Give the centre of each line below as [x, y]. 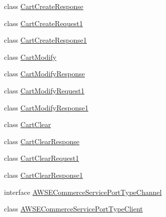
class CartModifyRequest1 [44, 90]
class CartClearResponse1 [44, 175]
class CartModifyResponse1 [46, 107]
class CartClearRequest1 [42, 158]
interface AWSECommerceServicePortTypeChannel [83, 192]
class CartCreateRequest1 [44, 23]
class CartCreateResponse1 [46, 40]
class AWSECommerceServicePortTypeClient [73, 209]
